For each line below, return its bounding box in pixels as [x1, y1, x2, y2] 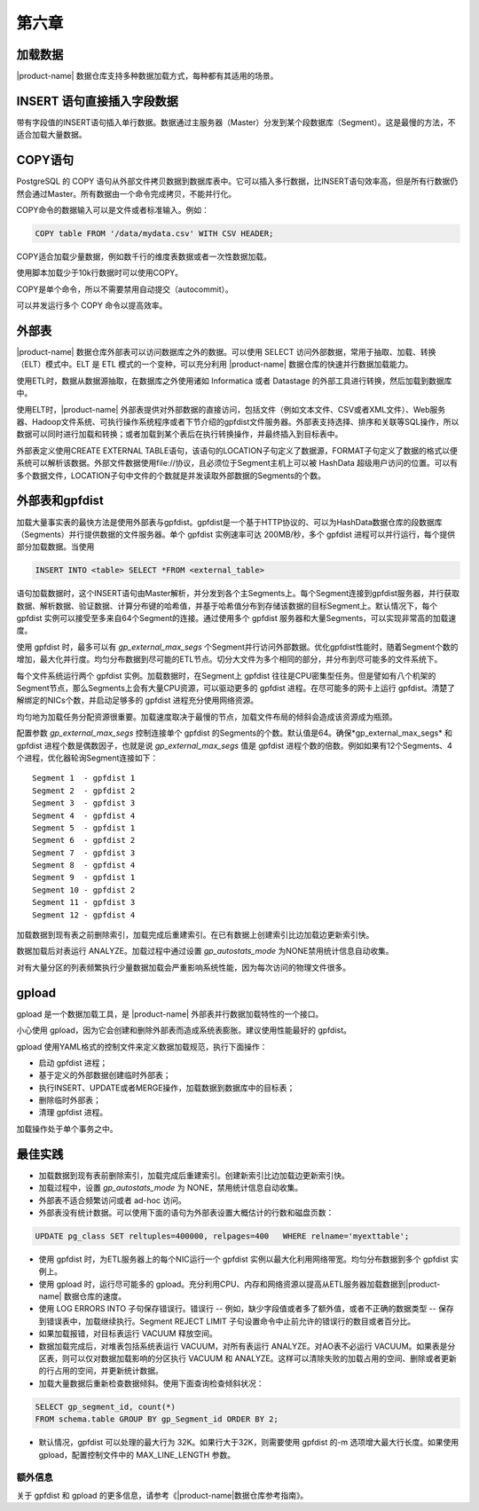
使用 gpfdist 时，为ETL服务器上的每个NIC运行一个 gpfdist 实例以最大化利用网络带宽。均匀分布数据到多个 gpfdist [38, 1254, 450, 1264]
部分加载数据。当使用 [16, 541, 95, 552]
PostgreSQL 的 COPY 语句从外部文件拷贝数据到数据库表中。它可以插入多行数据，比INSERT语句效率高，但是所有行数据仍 [16, 176, 459, 186]
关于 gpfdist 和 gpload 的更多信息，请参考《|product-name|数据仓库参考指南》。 [16, 1490, 309, 1500]
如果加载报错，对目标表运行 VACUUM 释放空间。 [38, 1328, 217, 1339]
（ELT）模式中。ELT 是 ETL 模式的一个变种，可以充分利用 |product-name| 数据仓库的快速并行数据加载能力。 [16, 359, 413, 370]
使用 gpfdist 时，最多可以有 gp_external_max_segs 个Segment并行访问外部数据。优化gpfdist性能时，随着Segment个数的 [16, 641, 459, 652]
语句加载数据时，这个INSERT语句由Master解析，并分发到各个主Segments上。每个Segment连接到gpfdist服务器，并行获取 [16, 588, 460, 599]
